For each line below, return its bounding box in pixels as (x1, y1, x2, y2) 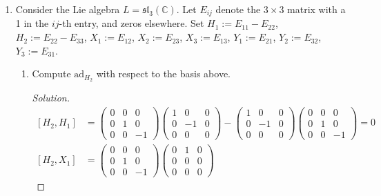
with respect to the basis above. (96, 66, 231, 81)
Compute (32, 66, 71, 81)
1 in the (15, 16, 49, 30)
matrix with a (287, 2, 346, 16)
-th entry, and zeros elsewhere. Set (59, 16, 204, 30)
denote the (215, 2, 261, 16)
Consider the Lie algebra (15, 2, 120, 16)
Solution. (32, 90, 70, 105)
